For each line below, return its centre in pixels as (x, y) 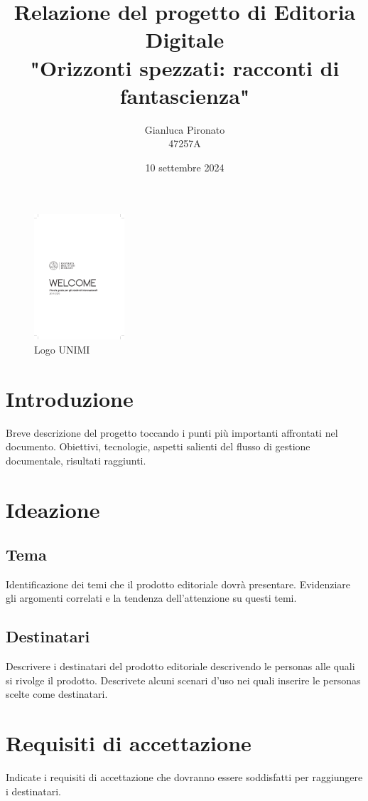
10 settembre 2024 (185, 167)
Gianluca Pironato (185, 129)
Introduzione (70, 398)
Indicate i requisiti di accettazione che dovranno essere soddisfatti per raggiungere (184, 777)
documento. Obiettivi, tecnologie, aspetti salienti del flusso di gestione (158, 446)
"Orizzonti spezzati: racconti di (185, 67)
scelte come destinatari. (57, 694)
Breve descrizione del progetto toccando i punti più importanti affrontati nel (172, 432)
